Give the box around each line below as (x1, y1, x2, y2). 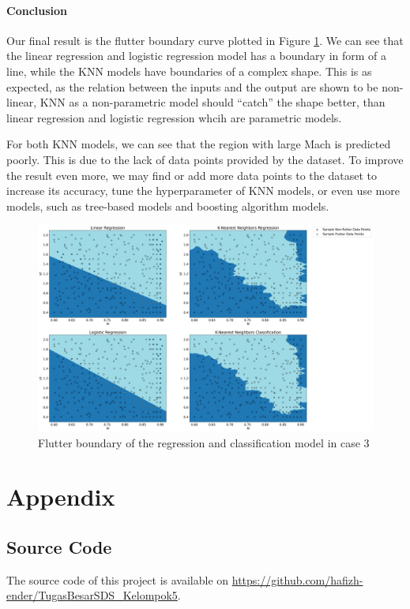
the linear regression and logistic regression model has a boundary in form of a (6, 47, 387, 64)
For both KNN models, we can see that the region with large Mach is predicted (6, 136, 391, 152)
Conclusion (6, 2, 68, 18)
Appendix (6, 480, 115, 513)
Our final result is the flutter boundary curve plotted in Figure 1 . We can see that (6, 32, 404, 48)
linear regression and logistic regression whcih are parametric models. (6, 109, 342, 125)
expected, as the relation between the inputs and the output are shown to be (6, 78, 378, 95)
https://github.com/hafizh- (231, 571, 363, 588)
